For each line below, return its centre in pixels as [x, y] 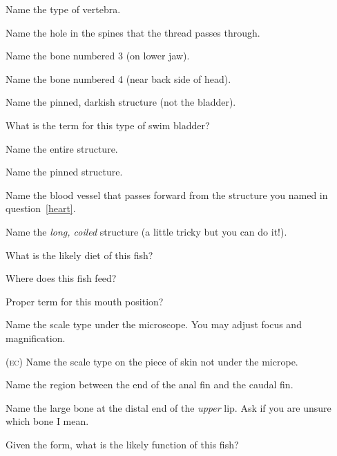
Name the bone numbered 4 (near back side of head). [118, 78]
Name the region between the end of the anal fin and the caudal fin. [150, 384]
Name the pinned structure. [64, 172]
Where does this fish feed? [61, 278]
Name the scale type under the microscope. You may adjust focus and [154, 324]
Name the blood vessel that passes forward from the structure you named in [167, 194]
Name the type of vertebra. [63, 9]
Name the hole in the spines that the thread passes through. [133, 32]
